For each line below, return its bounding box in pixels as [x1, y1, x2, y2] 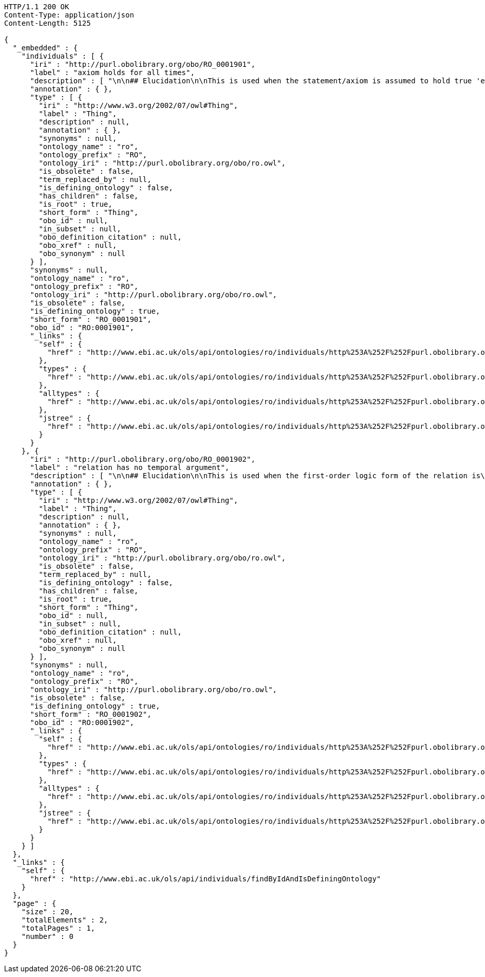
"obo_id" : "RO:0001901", [30, 323, 134, 332]
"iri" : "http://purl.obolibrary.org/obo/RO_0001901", [30, 60, 255, 68]
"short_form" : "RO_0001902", [30, 710, 152, 718]
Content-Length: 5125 [4, 19, 91, 27]
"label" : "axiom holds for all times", [30, 68, 195, 77]
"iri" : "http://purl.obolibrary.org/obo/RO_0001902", [30, 455, 255, 463]
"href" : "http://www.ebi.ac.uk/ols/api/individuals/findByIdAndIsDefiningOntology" [30, 875, 381, 883]
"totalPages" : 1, [21, 924, 96, 932]
